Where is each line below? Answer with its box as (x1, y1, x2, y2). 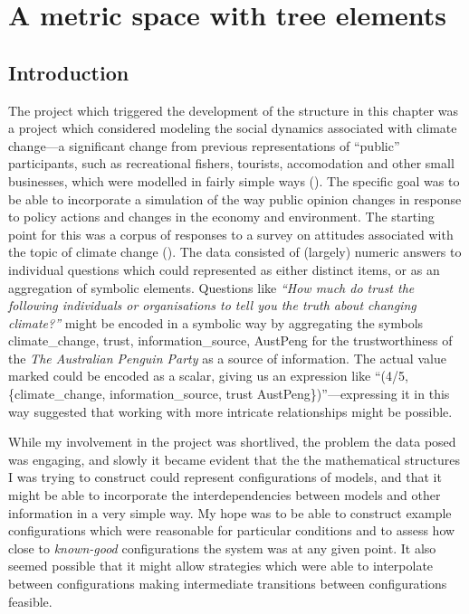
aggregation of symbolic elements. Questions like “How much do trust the (8, 278, 415, 297)
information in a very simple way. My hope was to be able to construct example (8, 503, 452, 522)
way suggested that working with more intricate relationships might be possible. (8, 401, 453, 420)
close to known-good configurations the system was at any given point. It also (8, 538, 436, 557)
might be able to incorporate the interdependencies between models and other (8, 486, 441, 505)
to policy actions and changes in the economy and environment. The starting (8, 207, 435, 226)
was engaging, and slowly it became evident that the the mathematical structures (8, 449, 460, 468)
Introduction (8, 58, 129, 86)
